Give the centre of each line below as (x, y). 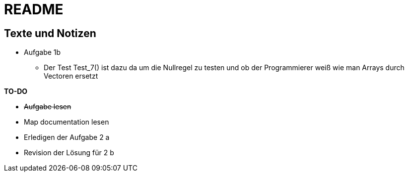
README (34, 9)
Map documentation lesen (67, 122)
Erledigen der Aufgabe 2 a (67, 137)
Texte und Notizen (50, 33)
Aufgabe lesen (48, 107)
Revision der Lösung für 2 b (69, 153)
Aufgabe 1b (42, 52)
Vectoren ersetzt (71, 76)
